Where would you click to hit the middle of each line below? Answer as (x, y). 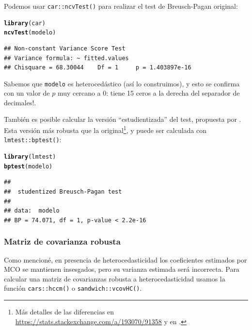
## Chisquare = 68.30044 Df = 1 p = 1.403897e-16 (98, 68)
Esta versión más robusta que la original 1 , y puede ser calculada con (105, 129)
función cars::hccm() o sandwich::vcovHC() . (73, 288)
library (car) (25, 23)
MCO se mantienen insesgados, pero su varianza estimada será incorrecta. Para (122, 269)
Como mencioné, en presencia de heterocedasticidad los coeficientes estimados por (126, 259)
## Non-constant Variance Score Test (65, 48)
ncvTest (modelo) (30, 33)
